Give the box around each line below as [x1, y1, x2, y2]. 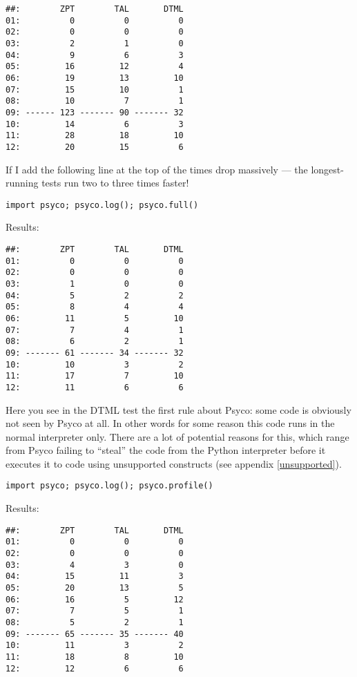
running [6, 175, 39, 190]
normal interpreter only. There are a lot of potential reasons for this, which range [6, 429, 349, 444]
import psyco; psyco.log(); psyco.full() [6, 200, 199, 210]
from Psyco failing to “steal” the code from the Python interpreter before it [6, 443, 326, 457]
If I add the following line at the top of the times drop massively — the [6, 162, 308, 176]
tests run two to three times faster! [41, 175, 189, 190]
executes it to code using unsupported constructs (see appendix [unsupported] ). [6, 456, 342, 470]
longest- [311, 162, 344, 176]
